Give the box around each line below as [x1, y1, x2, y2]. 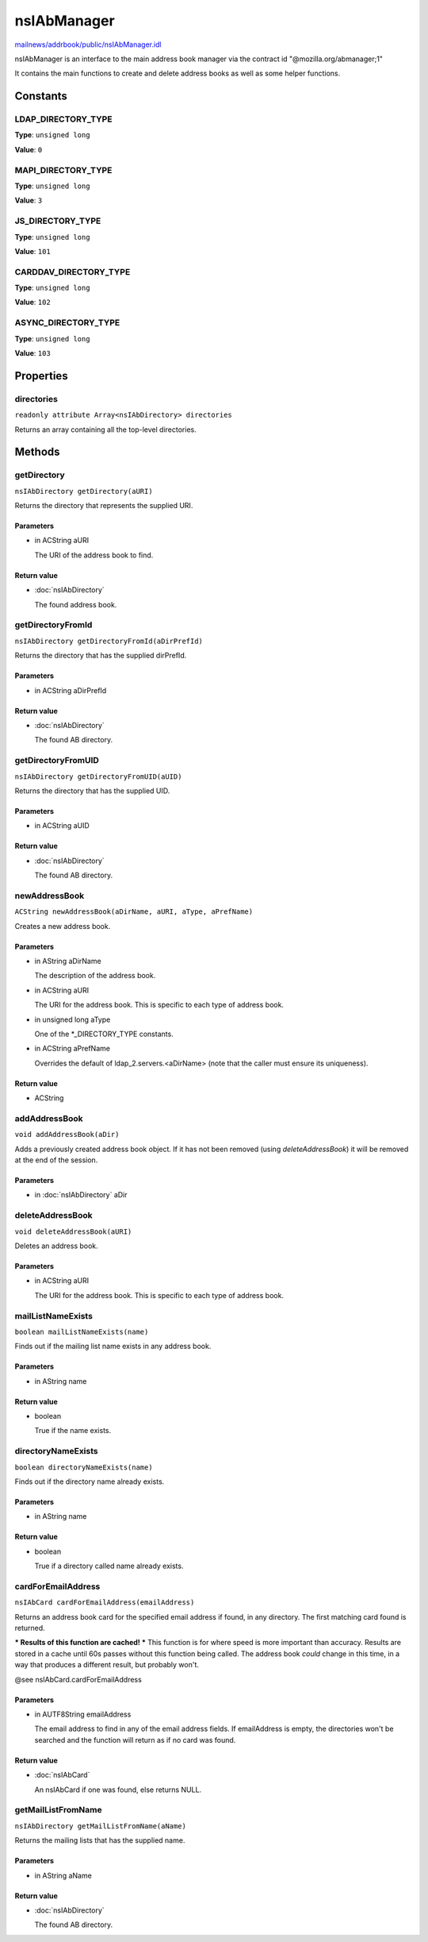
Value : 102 [14, 298, 51, 307]
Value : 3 [14, 195, 43, 206]
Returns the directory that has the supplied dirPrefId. [14, 651, 187, 661]
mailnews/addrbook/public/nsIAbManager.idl [14, 40, 162, 49]
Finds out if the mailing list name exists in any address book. [14, 1342, 212, 1351]
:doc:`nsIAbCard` [34, 1771, 90, 1780]
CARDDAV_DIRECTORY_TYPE [14, 266, 131, 277]
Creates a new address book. [14, 921, 111, 931]
